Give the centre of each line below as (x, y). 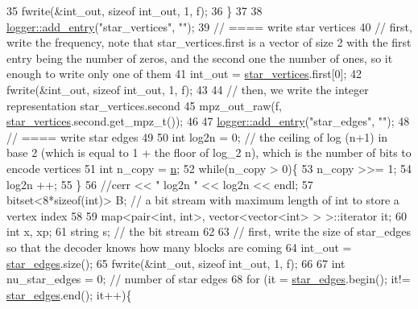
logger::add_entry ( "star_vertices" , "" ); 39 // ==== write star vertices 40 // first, (209, 26)
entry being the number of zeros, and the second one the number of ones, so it (200, 58)
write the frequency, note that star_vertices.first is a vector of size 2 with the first (209, 42)
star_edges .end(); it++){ (69, 294)
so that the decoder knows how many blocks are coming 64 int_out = (179, 247)
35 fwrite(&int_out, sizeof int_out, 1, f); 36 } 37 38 (135, 10)
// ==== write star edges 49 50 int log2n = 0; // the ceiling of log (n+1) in (197, 136)
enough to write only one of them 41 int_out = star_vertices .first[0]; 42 (184, 74)
